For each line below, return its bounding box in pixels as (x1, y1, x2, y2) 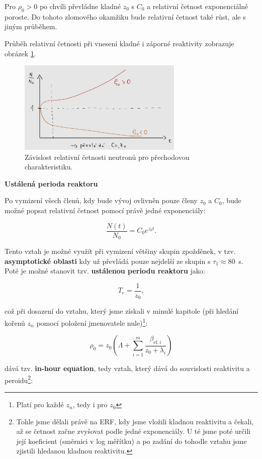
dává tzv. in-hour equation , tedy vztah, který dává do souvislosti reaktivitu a (5, 363, 250, 374)
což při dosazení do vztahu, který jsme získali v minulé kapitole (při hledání (5, 306, 239, 316)
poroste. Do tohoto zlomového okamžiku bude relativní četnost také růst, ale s (5, 11, 246, 22)
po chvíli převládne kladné (39, 1, 121, 11)
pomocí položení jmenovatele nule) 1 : (36, 316, 148, 328)
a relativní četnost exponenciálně (147, 1, 248, 11)
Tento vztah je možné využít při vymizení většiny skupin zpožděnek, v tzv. (5, 246, 236, 256)
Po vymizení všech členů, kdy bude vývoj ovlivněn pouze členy (5, 195, 198, 206)
